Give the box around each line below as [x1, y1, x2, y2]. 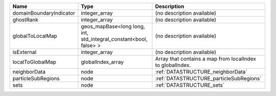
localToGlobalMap [12, 58, 56, 66]
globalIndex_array [81, 58, 124, 66]
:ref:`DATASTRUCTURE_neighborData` [155, 69, 247, 75]
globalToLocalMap [12, 33, 57, 39]
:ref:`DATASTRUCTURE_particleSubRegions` [155, 75, 262, 82]
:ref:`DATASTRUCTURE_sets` [155, 82, 225, 88]
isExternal [12, 49, 37, 55]
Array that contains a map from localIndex [155, 55, 257, 62]
